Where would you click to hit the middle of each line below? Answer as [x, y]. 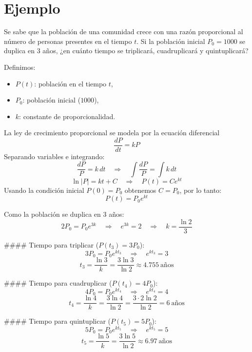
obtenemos [140, 190]
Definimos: [20, 67]
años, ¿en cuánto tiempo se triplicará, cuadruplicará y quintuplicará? [145, 51]
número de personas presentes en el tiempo [68, 41]
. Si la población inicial [171, 41]
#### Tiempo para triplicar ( [51, 244]
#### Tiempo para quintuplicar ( [58, 321]
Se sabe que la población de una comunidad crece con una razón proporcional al [124, 31]
